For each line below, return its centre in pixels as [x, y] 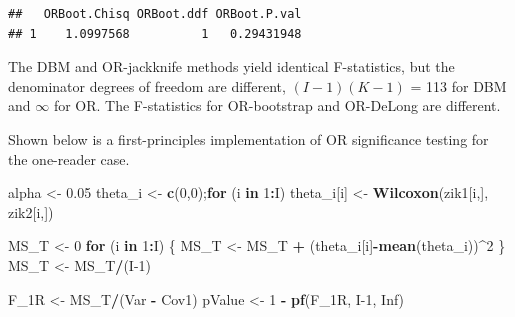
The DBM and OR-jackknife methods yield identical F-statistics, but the [231, 66]
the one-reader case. [69, 158]
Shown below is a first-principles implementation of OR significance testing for [248, 138]
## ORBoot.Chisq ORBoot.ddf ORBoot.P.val [155, 14]
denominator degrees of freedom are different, [147, 85]
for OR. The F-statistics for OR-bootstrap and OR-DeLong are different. [277, 105]
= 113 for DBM [458, 85]
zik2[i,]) [31, 211]
